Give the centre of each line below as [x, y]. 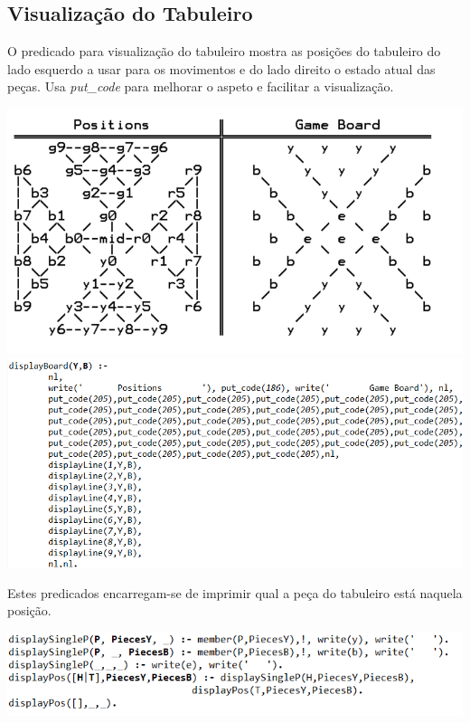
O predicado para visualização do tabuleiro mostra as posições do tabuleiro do [224, 51]
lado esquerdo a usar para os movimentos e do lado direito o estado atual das [221, 68]
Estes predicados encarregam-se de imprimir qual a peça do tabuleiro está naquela [235, 592]
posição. [29, 610]
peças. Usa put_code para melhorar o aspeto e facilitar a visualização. [201, 86]
